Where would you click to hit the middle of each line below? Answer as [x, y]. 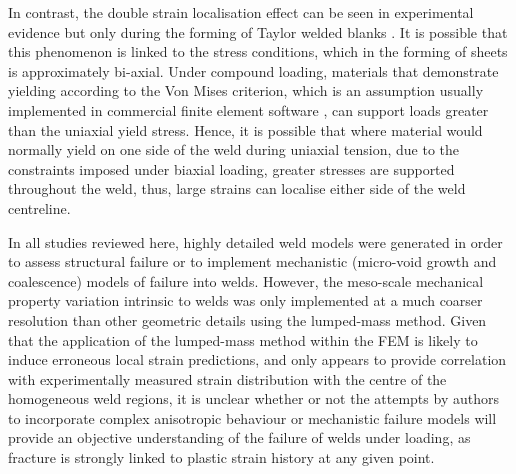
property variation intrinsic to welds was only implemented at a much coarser [245, 300]
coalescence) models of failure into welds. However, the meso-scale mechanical [246, 280]
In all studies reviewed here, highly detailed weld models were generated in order [255, 241]
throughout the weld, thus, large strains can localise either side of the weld [237, 188]
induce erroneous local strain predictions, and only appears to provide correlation [257, 359]
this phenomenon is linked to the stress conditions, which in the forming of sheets [258, 51]
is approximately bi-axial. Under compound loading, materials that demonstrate [253, 70]
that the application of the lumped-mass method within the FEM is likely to [243, 339]
